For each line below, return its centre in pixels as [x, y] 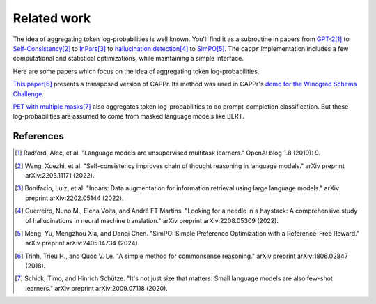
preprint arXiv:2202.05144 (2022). [75, 198]
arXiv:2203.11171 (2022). [60, 175]
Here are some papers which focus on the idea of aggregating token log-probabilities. [136, 71]
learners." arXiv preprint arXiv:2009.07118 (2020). [97, 288]
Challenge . [29, 93]
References [38, 136]
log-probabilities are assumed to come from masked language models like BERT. [128, 116]
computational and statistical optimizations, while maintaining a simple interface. [128, 59]
